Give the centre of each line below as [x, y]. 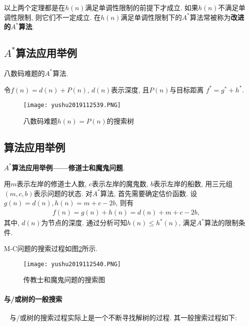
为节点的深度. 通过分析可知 [84, 223]
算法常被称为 [210, 17]
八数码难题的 [24, 73]
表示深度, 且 [130, 89]
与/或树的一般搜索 [33, 299]
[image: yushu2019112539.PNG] [72, 105]
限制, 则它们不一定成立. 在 [59, 17]
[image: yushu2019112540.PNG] [72, 264]
